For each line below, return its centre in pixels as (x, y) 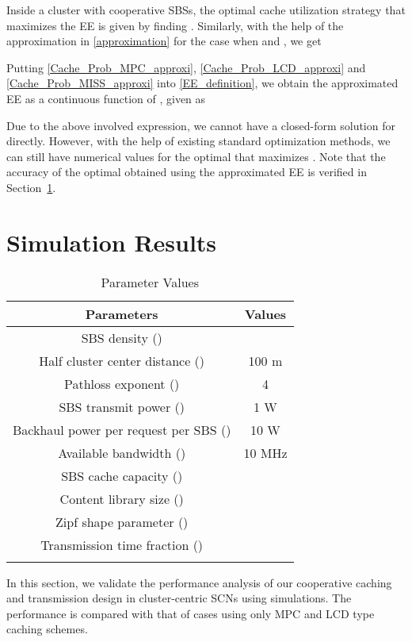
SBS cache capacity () (122, 475)
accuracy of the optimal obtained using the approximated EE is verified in (187, 172)
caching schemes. (47, 629)
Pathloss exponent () (122, 383)
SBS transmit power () (122, 406)
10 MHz (265, 452)
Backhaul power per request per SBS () (122, 429)
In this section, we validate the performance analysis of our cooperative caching (199, 582)
